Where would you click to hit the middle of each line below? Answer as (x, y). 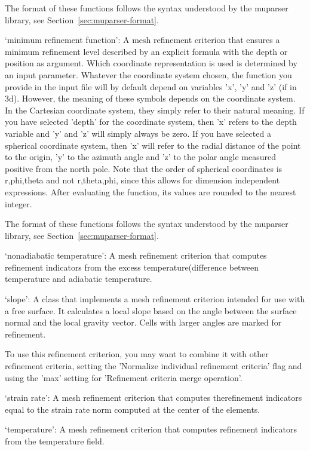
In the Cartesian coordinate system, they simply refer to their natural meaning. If (155, 110)
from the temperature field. (55, 441)
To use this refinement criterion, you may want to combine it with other (137, 354)
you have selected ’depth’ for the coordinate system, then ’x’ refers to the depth (151, 122)
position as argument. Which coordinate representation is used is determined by (151, 63)
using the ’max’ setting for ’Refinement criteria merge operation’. (124, 377)
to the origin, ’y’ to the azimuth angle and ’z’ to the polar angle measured (141, 157)
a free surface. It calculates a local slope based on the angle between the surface (151, 310)
